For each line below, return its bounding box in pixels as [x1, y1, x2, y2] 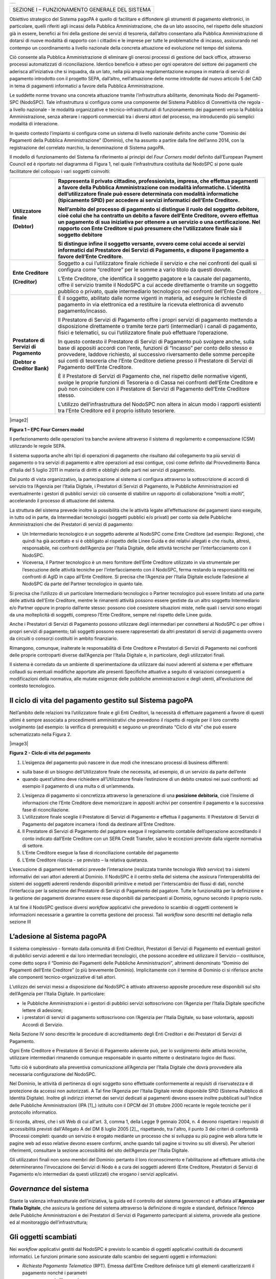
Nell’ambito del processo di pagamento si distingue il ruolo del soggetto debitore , [58, 206, 259, 213]
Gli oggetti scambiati [9, 1233, 77, 1242]
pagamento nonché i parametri [22, 1270, 87, 1276]
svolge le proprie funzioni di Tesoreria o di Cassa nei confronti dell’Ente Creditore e [58, 379, 258, 386]
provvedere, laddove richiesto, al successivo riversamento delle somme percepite [58, 351, 255, 358]
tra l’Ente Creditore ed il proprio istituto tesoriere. [58, 407, 176, 414]
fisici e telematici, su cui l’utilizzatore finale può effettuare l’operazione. [58, 329, 228, 336]
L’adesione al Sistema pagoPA [9, 932, 107, 941]
